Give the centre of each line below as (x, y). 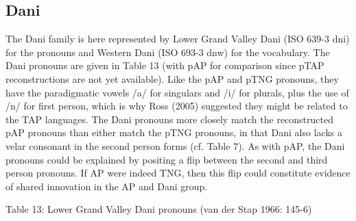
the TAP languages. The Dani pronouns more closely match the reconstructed (170, 119)
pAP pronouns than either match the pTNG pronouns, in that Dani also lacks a (174, 132)
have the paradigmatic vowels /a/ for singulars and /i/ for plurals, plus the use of (177, 92)
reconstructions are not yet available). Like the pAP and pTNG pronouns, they (172, 78)
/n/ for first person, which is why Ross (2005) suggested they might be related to (177, 106)
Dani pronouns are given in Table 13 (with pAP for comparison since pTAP (165, 65)
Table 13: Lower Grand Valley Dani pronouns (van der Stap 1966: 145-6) (159, 209)
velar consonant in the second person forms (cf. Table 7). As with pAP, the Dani (175, 145)
